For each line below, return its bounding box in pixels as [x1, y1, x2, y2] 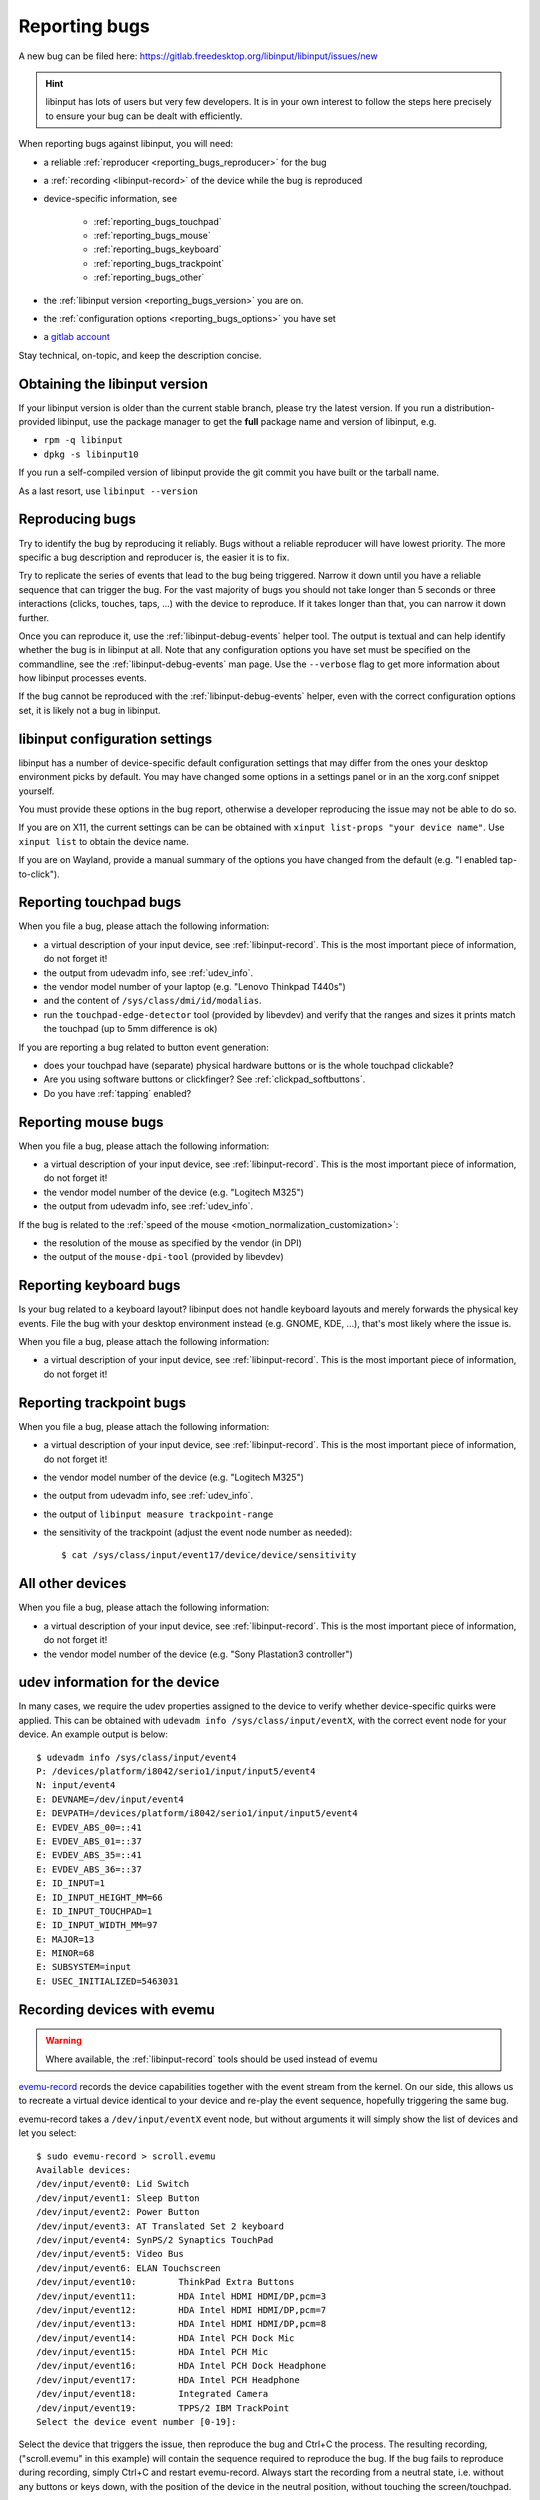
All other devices [18, 1575, 127, 1592]
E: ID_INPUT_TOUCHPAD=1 [36, 1905, 153, 1917]
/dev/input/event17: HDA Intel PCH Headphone [36, 2374, 300, 2385]
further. [18, 611, 50, 624]
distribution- [443, 401, 495, 414]
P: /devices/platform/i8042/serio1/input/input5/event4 [36, 1766, 316, 1777]
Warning [45, 2035, 82, 2047]
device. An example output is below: [18, 1728, 169, 1740]
